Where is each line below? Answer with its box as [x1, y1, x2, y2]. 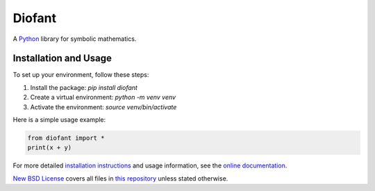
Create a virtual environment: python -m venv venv [30, 93, 176, 102]
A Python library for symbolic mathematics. [12, 35, 137, 43]
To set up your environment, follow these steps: [12, 71, 149, 79]
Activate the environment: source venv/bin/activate [30, 102, 177, 111]
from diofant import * [27, 134, 105, 142]
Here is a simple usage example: [12, 116, 106, 124]
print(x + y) [27, 144, 72, 152]
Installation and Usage [12, 53, 112, 64]
